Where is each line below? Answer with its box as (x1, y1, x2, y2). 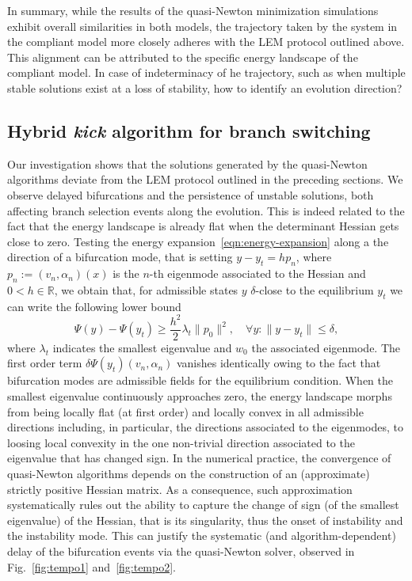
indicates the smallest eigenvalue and (52, 339, 232, 355)
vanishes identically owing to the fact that (176, 355, 381, 371)
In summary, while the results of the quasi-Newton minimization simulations (7, 2, 379, 18)
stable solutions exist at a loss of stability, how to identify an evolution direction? (7, 79, 402, 96)
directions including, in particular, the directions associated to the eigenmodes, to (7, 419, 403, 435)
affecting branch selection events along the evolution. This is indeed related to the (7, 202, 405, 218)
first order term (7, 355, 82, 371)
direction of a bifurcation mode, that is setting (7, 249, 233, 265)
